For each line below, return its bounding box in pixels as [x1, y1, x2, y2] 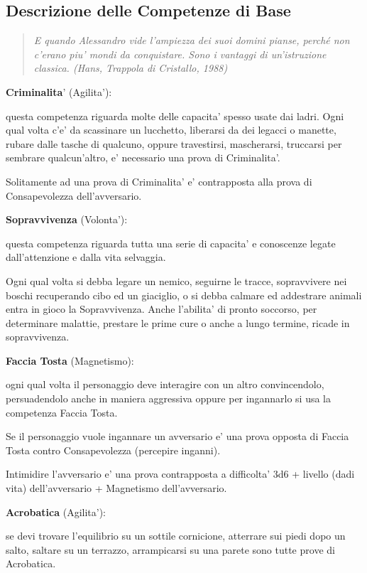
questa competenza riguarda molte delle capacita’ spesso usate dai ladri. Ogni [6, 108, 344, 123]
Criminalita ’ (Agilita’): [6, 84, 112, 99]
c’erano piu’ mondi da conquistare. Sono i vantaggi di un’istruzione [33, 46, 327, 61]
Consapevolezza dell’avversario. [6, 188, 142, 203]
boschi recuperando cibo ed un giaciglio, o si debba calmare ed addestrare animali [6, 287, 362, 302]
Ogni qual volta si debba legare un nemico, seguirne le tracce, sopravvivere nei [6, 273, 347, 288]
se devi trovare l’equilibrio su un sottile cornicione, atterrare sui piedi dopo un [6, 528, 346, 543]
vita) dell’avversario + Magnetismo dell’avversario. [6, 481, 227, 496]
